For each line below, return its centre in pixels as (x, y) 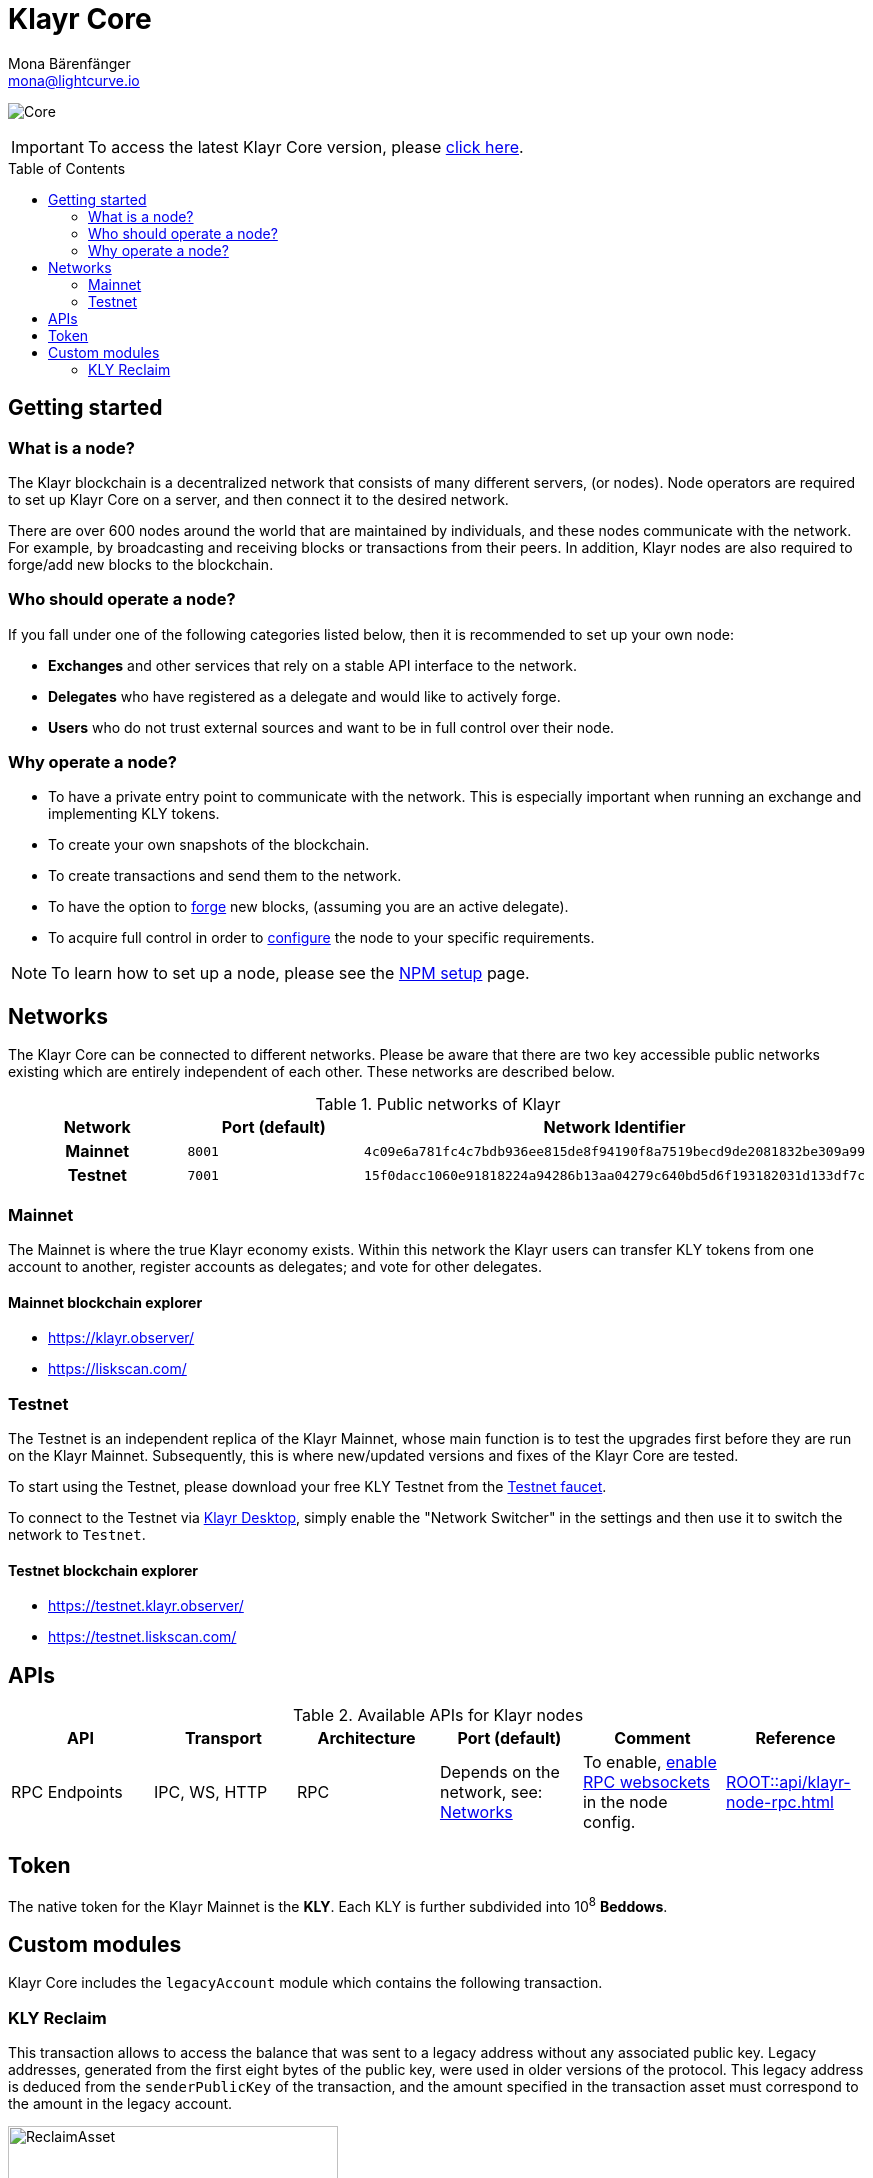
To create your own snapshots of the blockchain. (209, 845)
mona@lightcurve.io (74, 80)
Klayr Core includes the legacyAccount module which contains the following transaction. (305, 1983)
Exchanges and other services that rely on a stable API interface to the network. (312, 665)
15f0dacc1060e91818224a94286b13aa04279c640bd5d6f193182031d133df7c (614, 1175)
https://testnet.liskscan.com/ (142, 1637)
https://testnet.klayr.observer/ (146, 1606)
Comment (652, 1738)
